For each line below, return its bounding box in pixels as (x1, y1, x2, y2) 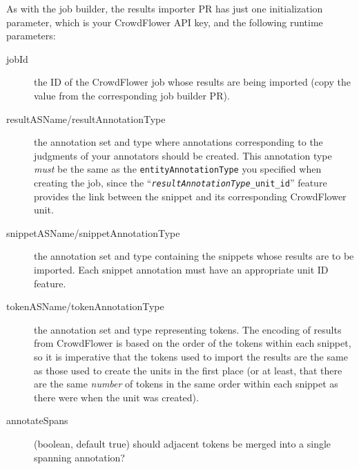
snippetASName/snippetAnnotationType (6, 225, 180, 240)
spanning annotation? (34, 450, 125, 464)
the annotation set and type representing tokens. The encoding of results (34, 322, 342, 336)
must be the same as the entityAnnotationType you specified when (34, 162, 322, 176)
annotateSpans (6, 413, 68, 428)
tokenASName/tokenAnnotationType (6, 299, 164, 314)
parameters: (6, 28, 56, 43)
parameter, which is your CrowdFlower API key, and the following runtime (6, 15, 323, 29)
